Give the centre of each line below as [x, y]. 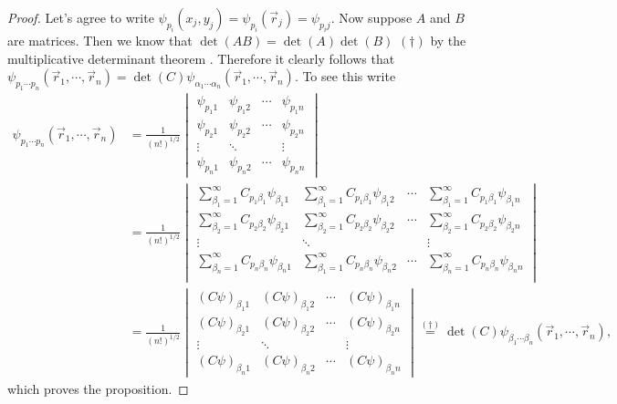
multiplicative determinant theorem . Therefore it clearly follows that [201, 58]
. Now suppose [371, 17]
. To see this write [345, 76]
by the [448, 40]
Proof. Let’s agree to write [81, 17]
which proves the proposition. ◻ [98, 389]
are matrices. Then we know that [100, 40]
